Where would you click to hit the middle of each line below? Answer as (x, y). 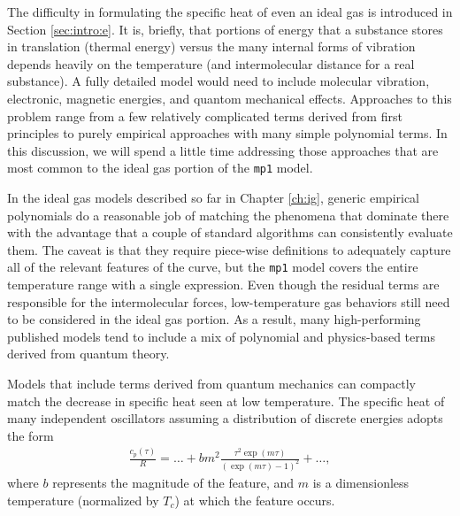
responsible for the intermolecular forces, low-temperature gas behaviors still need (229, 301)
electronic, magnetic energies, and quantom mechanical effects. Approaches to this (230, 98)
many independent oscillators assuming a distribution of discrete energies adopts (225, 418)
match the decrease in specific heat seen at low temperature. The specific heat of (226, 400)
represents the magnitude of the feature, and (173, 482)
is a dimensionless (361, 482)
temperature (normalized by (83, 500)
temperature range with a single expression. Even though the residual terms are (223, 285)
